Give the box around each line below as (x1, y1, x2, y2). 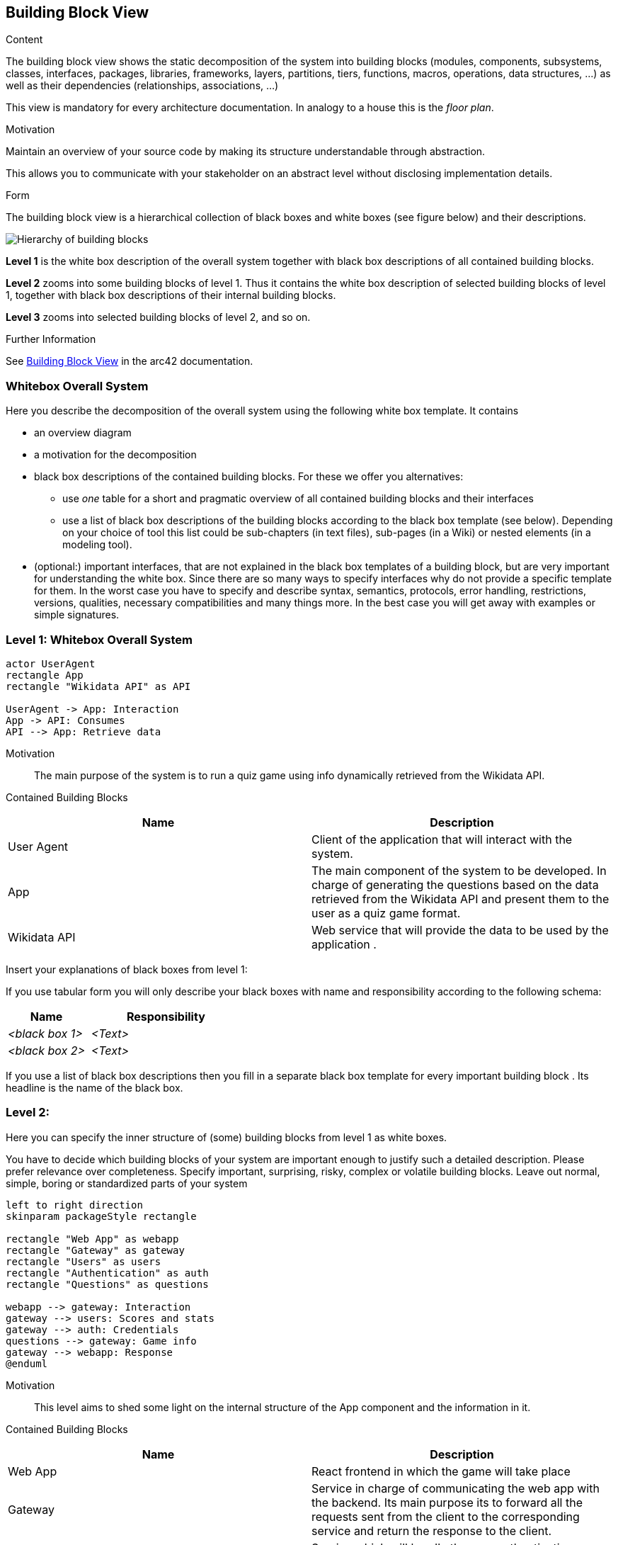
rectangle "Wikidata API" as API (6, 680, 191, 692)
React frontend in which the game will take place (311, 1464, 571, 1478)
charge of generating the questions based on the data (311, 877, 599, 892)
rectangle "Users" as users (6, 1255, 161, 1267)
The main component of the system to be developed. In (311, 863, 607, 878)
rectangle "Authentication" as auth (6, 1267, 209, 1279)
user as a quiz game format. (311, 905, 461, 920)
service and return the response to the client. (311, 1523, 552, 1538)
